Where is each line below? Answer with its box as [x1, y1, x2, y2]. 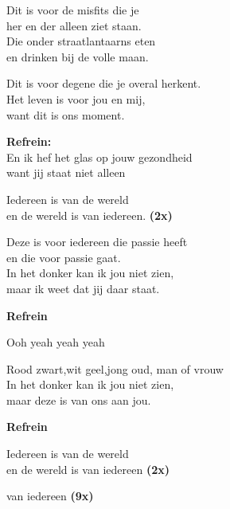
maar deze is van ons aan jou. [6, 391, 151, 408]
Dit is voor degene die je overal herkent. [6, 75, 201, 92]
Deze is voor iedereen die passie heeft [6, 233, 188, 250]
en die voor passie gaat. [6, 249, 121, 265]
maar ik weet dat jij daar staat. [6, 280, 160, 296]
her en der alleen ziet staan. [6, 17, 142, 33]
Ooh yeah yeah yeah [6, 334, 105, 350]
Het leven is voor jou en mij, [6, 90, 146, 107]
